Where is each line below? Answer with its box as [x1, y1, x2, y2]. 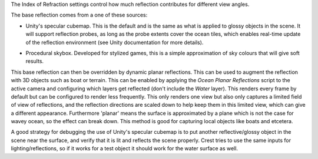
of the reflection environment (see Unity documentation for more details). [25, 39, 204, 46]
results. [25, 57, 44, 65]
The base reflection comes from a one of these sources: [11, 12, 148, 19]
